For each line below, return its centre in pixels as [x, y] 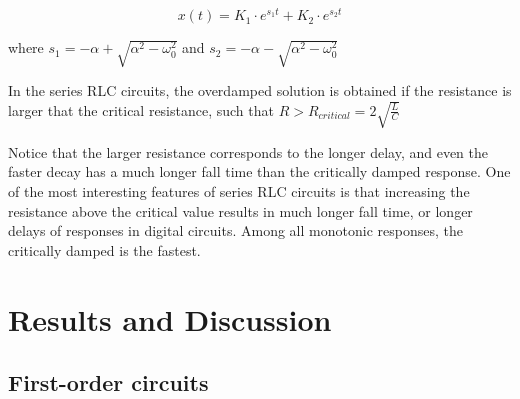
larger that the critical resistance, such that [141, 109]
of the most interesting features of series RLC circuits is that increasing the [239, 191]
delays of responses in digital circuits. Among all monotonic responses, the [235, 230]
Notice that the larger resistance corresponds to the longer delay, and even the [248, 151]
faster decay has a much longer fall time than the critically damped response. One [259, 171]
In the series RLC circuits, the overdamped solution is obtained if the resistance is [260, 90]
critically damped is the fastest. [104, 249]
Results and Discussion [170, 318]
